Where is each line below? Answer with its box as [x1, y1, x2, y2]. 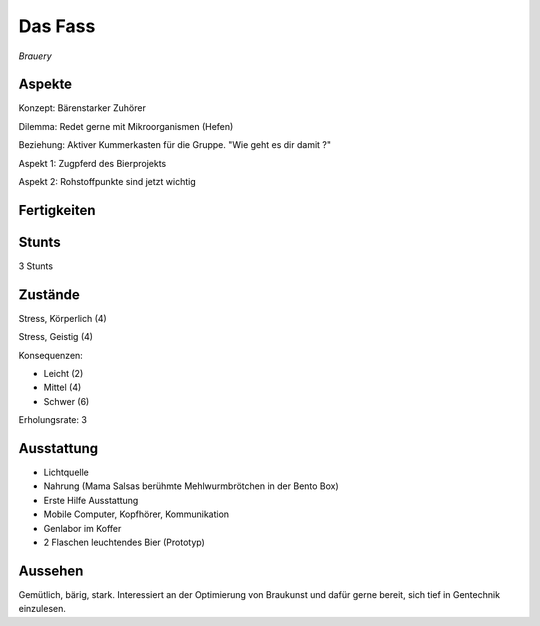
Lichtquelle [43, 466, 89, 479]
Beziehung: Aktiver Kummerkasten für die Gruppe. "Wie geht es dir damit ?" [18, 139, 332, 151]
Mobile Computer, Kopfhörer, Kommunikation [43, 508, 230, 520]
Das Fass [18, 15, 96, 37]
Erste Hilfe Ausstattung [43, 494, 139, 506]
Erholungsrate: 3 [18, 414, 87, 426]
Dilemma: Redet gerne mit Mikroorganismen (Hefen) [18, 120, 234, 132]
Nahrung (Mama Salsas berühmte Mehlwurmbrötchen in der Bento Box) [43, 480, 339, 492]
